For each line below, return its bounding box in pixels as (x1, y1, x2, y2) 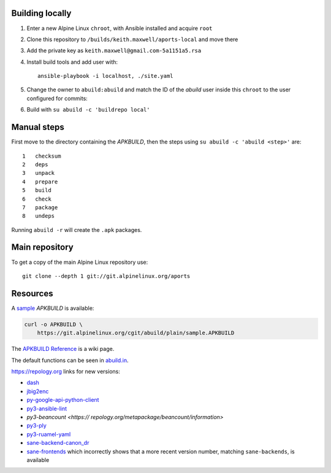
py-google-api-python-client (26, 396, 99, 404)
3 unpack (22, 169, 55, 177)
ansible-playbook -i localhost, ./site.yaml (37, 72, 174, 80)
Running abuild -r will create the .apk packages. (11, 226, 142, 233)
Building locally (11, 8, 72, 18)
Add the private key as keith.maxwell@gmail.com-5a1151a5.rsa (26, 47, 202, 55)
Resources (11, 288, 53, 299)
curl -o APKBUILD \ (24, 321, 83, 328)
